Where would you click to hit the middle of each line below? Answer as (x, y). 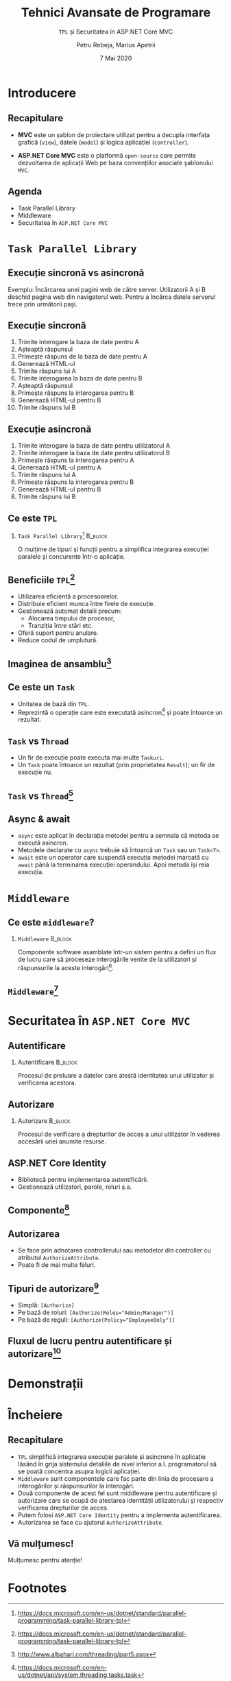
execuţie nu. (35, 772)
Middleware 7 (33, 990)
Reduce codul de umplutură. (58, 640)
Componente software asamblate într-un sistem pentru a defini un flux (117, 952)
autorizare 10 (35, 1353)
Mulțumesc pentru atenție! (45, 1560)
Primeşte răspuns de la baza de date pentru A (83, 356)
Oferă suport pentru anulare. (58, 633)
